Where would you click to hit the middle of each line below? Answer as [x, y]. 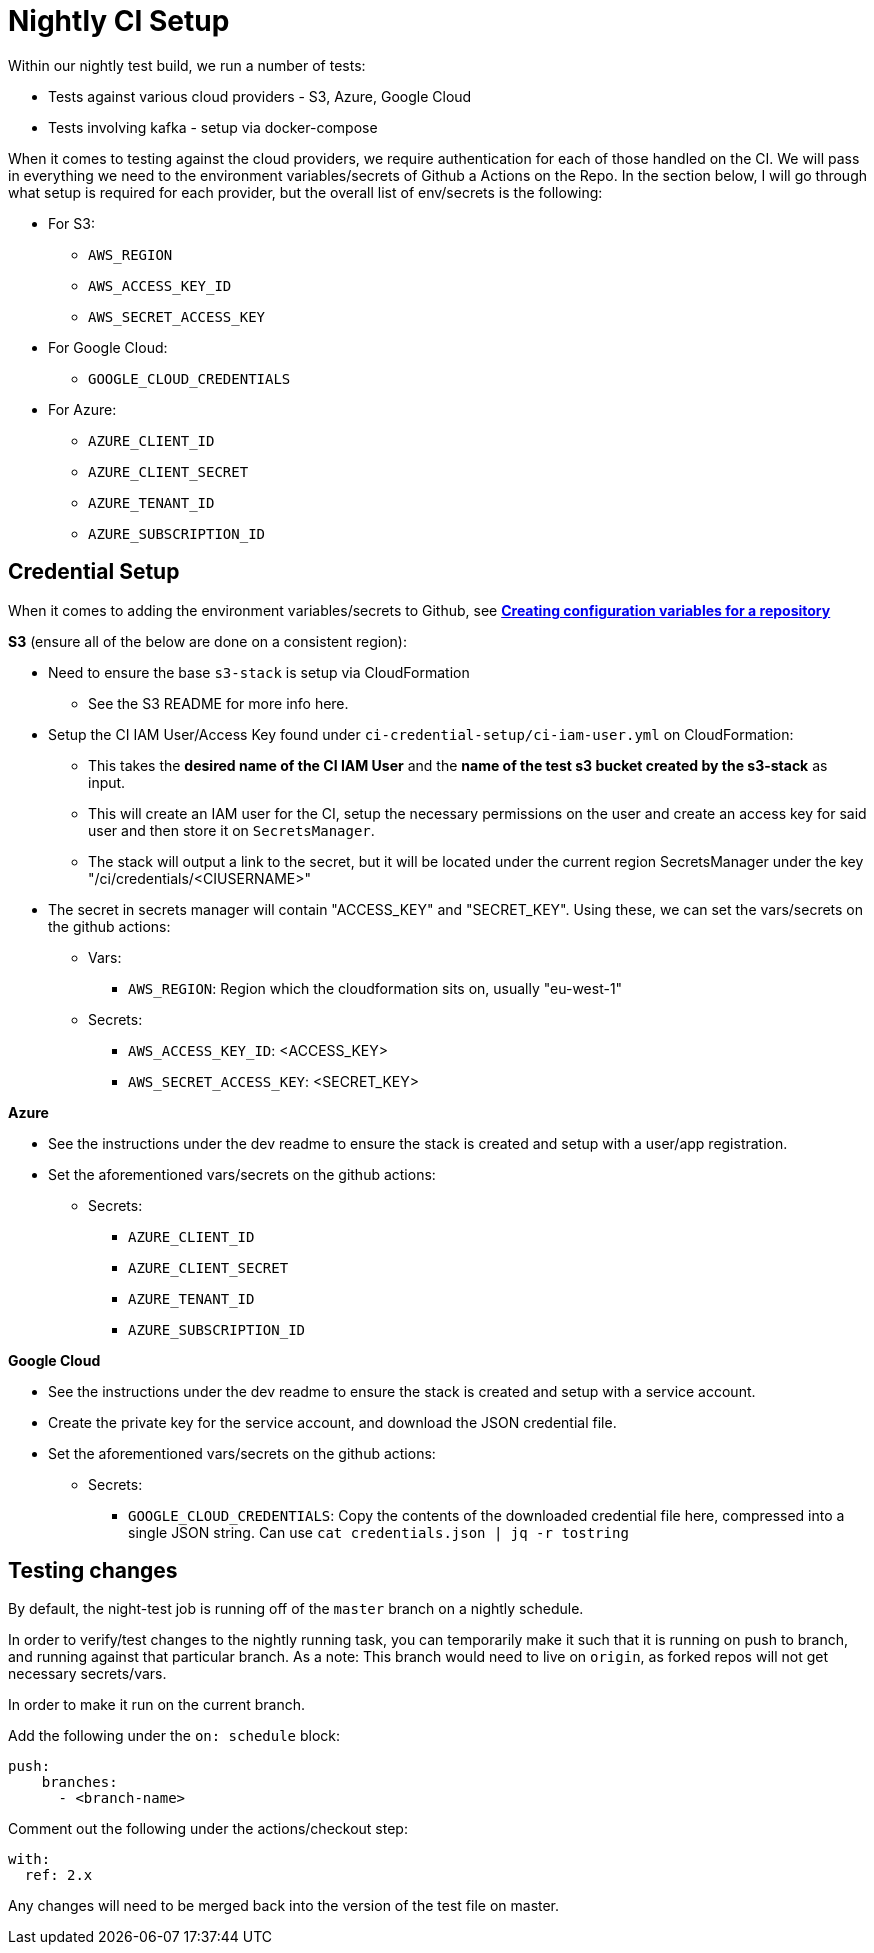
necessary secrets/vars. [87, 1674]
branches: [79, 1782]
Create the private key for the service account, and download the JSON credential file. [332, 1422]
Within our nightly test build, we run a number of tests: [187, 65]
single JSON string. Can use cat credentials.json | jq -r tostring [378, 1532]
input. [107, 782]
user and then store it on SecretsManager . [231, 830]
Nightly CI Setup [119, 21]
